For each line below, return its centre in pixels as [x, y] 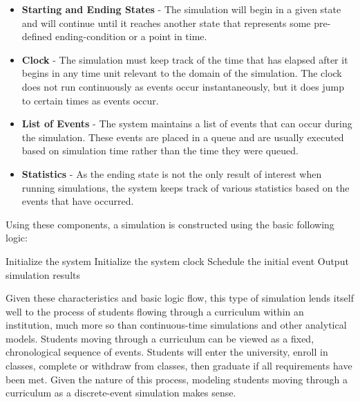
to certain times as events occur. [90, 100]
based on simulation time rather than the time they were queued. [160, 150]
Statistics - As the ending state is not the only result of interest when [172, 173]
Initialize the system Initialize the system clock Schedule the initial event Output [177, 261]
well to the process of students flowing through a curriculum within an [155, 311]
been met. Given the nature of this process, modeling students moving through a [177, 379]
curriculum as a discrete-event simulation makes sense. [121, 393]
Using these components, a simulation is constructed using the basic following [170, 224]
